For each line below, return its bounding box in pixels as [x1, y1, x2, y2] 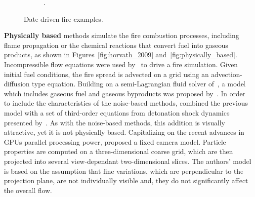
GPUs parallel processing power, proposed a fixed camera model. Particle [4, 136, 226, 147]
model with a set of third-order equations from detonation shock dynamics [4, 107, 230, 118]
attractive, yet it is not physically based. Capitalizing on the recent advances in [4, 127, 245, 137]
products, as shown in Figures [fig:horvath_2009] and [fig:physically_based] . [4, 49, 237, 60]
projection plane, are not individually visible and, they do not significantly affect [4, 175, 248, 186]
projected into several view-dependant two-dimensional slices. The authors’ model [4, 156, 252, 166]
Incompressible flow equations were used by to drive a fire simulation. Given [4, 59, 238, 69]
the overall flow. [4, 185, 52, 195]
